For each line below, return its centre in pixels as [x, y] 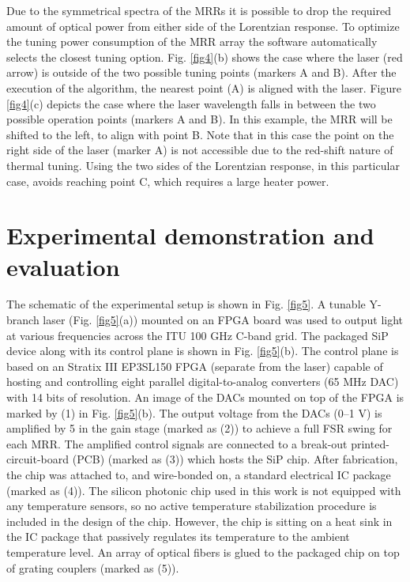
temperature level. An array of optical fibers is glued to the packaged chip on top [203, 552]
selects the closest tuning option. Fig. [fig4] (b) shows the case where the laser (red [205, 57]
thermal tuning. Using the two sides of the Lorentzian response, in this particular [203, 165]
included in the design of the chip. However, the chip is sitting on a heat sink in [199, 521]
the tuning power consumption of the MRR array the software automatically [192, 42]
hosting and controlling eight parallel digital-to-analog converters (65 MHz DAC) [203, 382]
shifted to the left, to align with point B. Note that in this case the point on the [200, 134]
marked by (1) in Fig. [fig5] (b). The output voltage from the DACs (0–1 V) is [194, 412]
